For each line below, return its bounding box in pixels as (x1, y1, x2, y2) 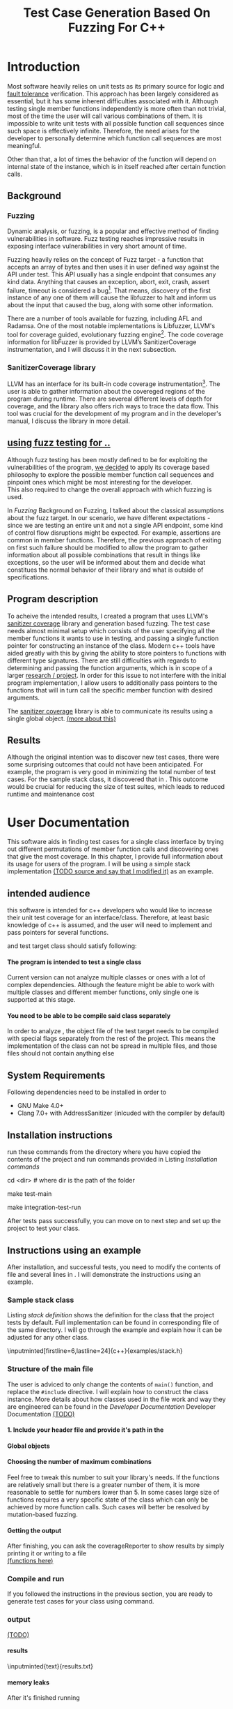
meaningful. (7, 141, 42, 149)
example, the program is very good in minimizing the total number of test (7, 768, 216, 776)
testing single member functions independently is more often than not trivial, (7, 104, 226, 112)
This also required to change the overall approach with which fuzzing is (7, 485, 212, 494)
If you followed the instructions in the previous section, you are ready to (7, 1590, 214, 1598)
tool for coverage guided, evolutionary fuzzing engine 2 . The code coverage (7, 330, 224, 339)
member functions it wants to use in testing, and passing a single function (7, 634, 219, 642)
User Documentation (7, 815, 130, 830)
